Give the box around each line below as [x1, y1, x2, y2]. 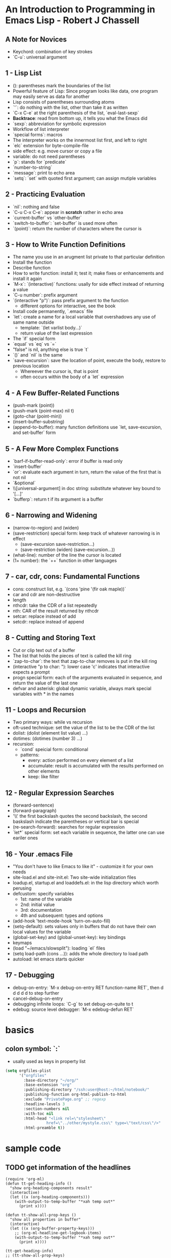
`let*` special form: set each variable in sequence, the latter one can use [12, 830, 165, 836]
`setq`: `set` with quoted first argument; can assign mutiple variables [12, 175, 157, 181]
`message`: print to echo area [12, 169, 75, 175]
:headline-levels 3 [23, 1102, 65, 1107]
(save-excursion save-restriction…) [20, 541, 95, 547]
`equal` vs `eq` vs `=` [12, 341, 57, 347]
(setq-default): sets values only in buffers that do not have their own [12, 923, 157, 929]
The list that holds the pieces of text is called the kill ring [12, 653, 132, 659]
